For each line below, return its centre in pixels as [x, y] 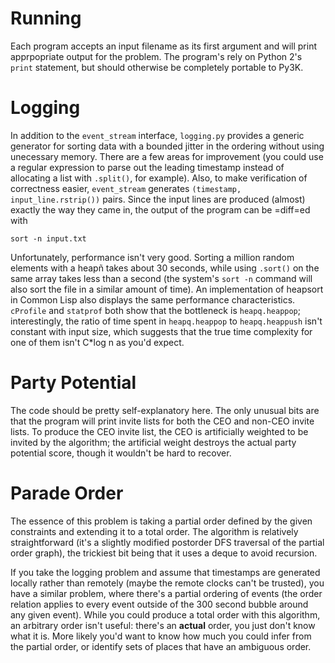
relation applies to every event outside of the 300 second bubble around [159, 604]
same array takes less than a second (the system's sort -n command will [161, 278]
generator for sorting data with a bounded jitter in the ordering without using [167, 146]
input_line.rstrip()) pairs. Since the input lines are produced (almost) [158, 199]
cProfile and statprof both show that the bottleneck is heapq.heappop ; [156, 310]
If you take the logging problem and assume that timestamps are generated [165, 572]
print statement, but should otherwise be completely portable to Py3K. [157, 67]
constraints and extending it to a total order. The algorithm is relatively [154, 531]
